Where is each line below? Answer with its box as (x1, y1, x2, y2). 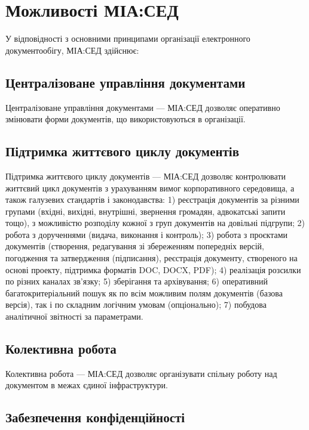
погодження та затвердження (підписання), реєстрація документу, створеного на (5, 252, 298, 264)
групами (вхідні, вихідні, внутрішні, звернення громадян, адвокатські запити (5, 205, 286, 217)
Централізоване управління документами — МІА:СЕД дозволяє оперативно (5, 101, 280, 113)
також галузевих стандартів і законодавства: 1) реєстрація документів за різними (5, 193, 299, 206)
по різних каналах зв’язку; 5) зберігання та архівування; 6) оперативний (5, 275, 268, 287)
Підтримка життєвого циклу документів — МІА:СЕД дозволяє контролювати (5, 169, 286, 182)
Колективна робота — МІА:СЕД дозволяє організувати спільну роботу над (5, 367, 277, 379)
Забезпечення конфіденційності (5, 408, 185, 426)
